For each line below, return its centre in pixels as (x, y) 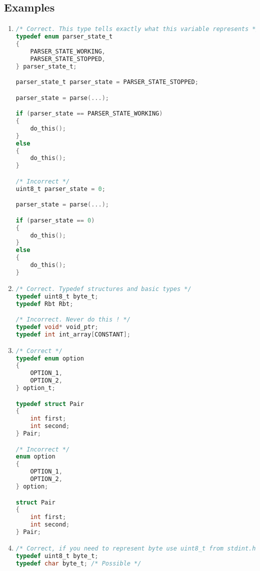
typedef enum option (50, 358)
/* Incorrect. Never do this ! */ (73, 320)
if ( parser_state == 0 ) (55, 220)
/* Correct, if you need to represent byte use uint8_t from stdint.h (136, 548)
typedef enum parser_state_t (64, 37)
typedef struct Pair (50, 404)
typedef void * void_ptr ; (57, 327)
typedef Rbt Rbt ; (44, 304)
